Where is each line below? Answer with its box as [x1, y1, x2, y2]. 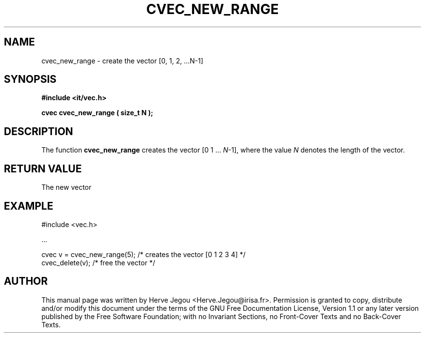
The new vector [41, 183, 92, 192]
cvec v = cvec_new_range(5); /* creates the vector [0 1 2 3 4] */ [41, 250, 246, 259]
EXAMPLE [4, 199, 53, 212]
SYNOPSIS [4, 73, 57, 86]
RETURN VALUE [4, 162, 82, 175]
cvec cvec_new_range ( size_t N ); [41, 108, 153, 117]
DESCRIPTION [4, 125, 73, 138]
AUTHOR [4, 275, 48, 288]
